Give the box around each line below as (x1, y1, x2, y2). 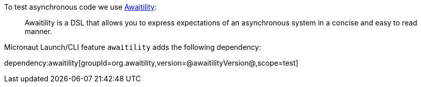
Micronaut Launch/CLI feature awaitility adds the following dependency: (4, 43, 261, 51)
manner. (25, 27, 52, 36)
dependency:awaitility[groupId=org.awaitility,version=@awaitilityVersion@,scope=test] (4, 59, 298, 67)
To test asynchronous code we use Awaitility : (4, 3, 157, 11)
